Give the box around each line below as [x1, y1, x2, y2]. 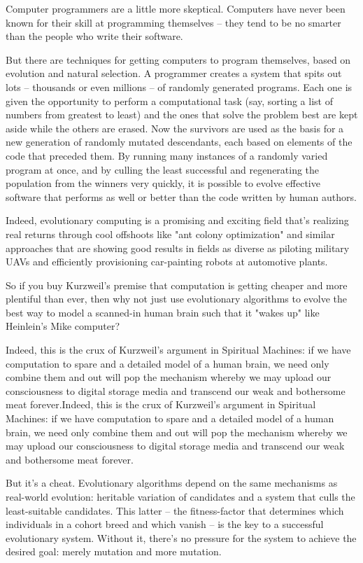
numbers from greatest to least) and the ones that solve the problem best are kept [6, 107, 358, 122]
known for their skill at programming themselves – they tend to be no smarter [6, 15, 341, 29]
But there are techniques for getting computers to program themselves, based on [6, 52, 351, 67]
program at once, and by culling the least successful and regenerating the [6, 162, 320, 176]
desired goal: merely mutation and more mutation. [6, 544, 222, 559]
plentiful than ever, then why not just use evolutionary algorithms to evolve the [6, 291, 348, 306]
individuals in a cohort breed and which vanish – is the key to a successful [6, 517, 324, 531]
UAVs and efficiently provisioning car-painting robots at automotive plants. [6, 254, 328, 269]
